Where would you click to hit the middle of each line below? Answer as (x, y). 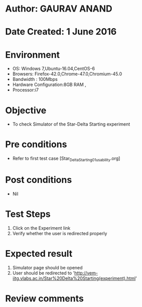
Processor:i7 (26, 90)
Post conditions (39, 180)
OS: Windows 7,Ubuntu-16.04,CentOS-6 (54, 69)
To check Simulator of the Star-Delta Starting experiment (71, 124)
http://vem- (86, 273)
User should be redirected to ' (43, 273)
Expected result (39, 254)
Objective (26, 110)
